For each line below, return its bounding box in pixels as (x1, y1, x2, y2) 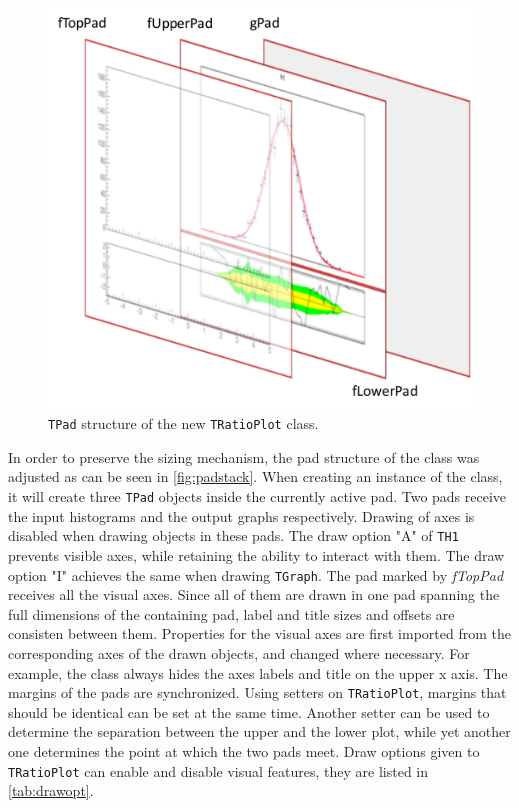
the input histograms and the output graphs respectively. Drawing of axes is (8, 505, 475, 526)
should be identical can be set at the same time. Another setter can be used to (8, 701, 490, 722)
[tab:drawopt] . (8, 780, 94, 801)
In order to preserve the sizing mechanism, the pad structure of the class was (8, 446, 480, 467)
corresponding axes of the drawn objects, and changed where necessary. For (8, 643, 470, 664)
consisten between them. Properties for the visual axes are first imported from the (8, 623, 511, 644)
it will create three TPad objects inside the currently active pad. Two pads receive (8, 486, 507, 507)
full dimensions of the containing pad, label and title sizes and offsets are (8, 603, 455, 624)
